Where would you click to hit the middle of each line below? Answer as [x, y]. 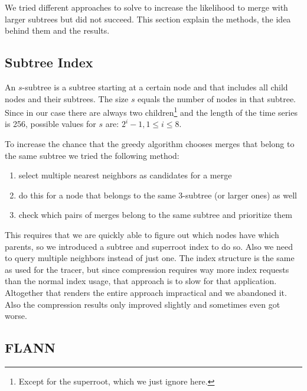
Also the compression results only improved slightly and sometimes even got [143, 304]
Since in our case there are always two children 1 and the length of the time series [151, 111]
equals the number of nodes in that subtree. [217, 98]
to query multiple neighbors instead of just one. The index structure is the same [150, 258]
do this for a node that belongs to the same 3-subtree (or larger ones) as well [158, 195]
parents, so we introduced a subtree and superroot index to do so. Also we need [149, 246]
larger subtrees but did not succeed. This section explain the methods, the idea [148, 19]
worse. [16, 316]
